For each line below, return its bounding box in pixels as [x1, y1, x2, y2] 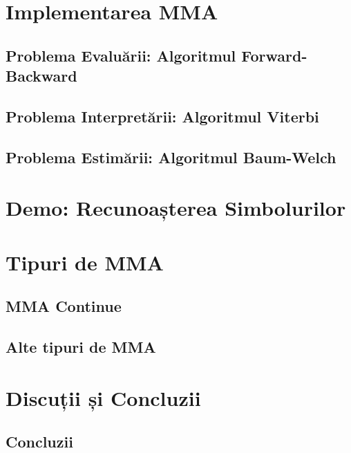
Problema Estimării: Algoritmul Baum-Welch [6, 146, 336, 167]
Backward [6, 65, 77, 86]
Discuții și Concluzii [6, 383, 201, 412]
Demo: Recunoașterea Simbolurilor [6, 194, 346, 222]
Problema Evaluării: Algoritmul [6, 44, 236, 66]
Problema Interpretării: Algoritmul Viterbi [6, 105, 319, 127]
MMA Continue [6, 295, 122, 317]
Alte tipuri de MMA [6, 336, 156, 358]
